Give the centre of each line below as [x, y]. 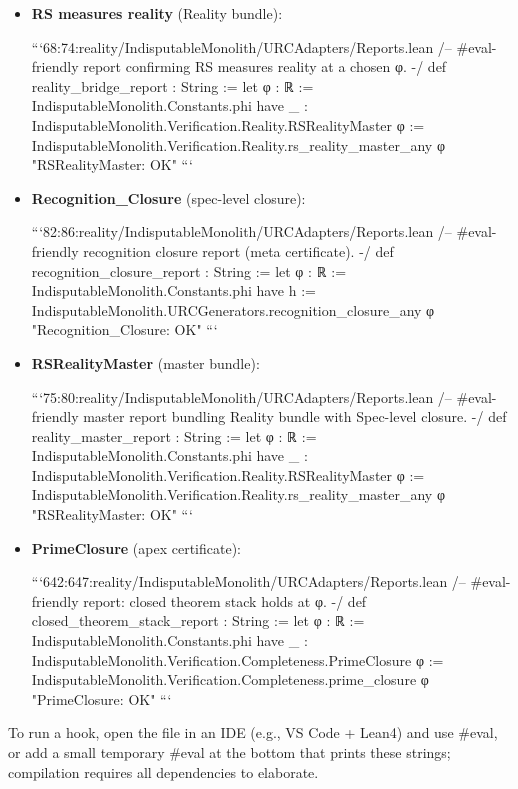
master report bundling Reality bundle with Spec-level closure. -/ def [295, 416]
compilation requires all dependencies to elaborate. [163, 771]
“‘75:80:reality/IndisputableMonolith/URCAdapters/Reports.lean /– [241, 396]
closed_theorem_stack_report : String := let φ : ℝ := [198, 620]
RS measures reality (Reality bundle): [157, 13]
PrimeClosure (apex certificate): [136, 547]
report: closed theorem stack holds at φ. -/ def [225, 600]
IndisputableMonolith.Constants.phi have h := [173, 290]
